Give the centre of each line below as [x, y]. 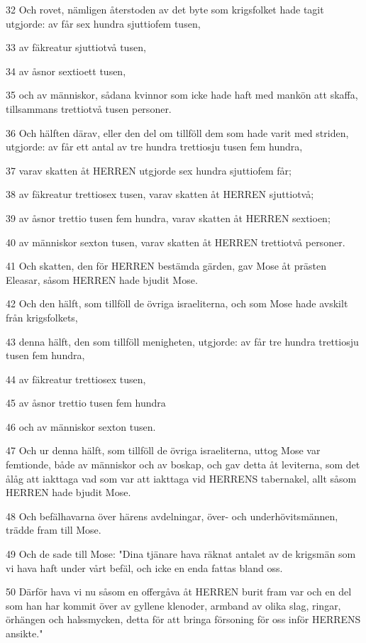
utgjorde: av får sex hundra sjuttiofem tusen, [103, 23]
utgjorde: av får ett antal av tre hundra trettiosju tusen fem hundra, [154, 147]
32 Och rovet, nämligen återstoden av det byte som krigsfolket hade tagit [165, 9]
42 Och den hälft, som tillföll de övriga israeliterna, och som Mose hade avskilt [177, 303]
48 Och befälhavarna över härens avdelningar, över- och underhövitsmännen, [172, 516]
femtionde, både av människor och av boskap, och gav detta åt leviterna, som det [183, 465]
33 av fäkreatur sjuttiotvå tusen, [76, 47]
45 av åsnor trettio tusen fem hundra [86, 403]
